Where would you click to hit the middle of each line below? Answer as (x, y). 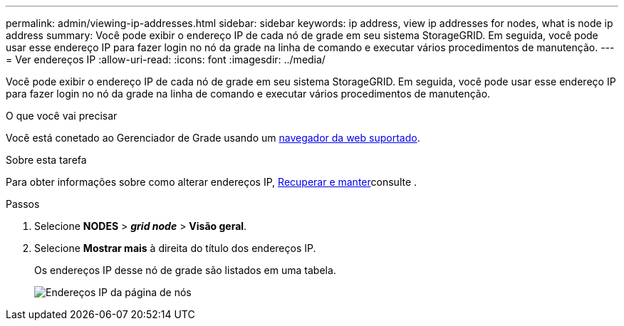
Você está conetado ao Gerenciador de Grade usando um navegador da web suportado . (213, 138)
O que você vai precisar (62, 116)
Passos (23, 204)
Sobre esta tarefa (46, 160)
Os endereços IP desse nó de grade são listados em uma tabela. (185, 270)
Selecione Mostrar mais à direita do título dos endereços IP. (175, 248)
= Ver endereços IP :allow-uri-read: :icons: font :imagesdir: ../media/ (166, 59)
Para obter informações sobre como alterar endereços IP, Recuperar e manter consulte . (212, 182)
